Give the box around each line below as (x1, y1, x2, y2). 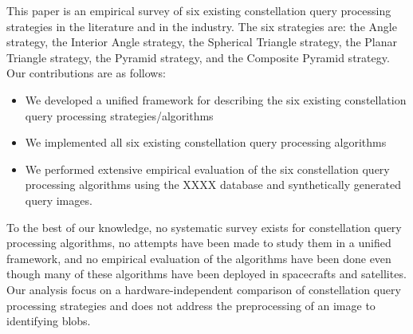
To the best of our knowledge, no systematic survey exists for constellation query (6, 218, 402, 235)
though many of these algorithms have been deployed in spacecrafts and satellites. (6, 265, 407, 282)
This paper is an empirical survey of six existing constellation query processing (6, 2, 391, 18)
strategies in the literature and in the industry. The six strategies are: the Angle (6, 18, 397, 34)
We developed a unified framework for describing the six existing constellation (25, 91, 407, 108)
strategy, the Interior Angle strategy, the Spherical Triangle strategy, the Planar (6, 33, 397, 50)
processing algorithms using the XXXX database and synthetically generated (25, 176, 401, 193)
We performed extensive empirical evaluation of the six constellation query (25, 160, 390, 177)
